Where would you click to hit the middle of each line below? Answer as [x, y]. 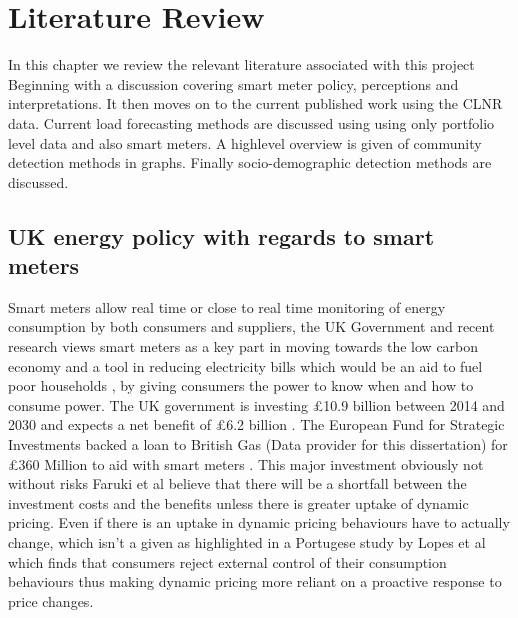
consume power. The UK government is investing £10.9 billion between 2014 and [256, 404]
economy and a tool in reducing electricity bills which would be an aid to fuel [245, 365]
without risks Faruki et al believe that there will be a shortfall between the [237, 483]
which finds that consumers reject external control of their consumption [227, 561]
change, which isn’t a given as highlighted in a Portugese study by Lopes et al [247, 542]
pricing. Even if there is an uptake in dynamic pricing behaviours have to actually [259, 522]
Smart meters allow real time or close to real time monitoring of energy [227, 306]
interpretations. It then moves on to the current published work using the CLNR [255, 103]
